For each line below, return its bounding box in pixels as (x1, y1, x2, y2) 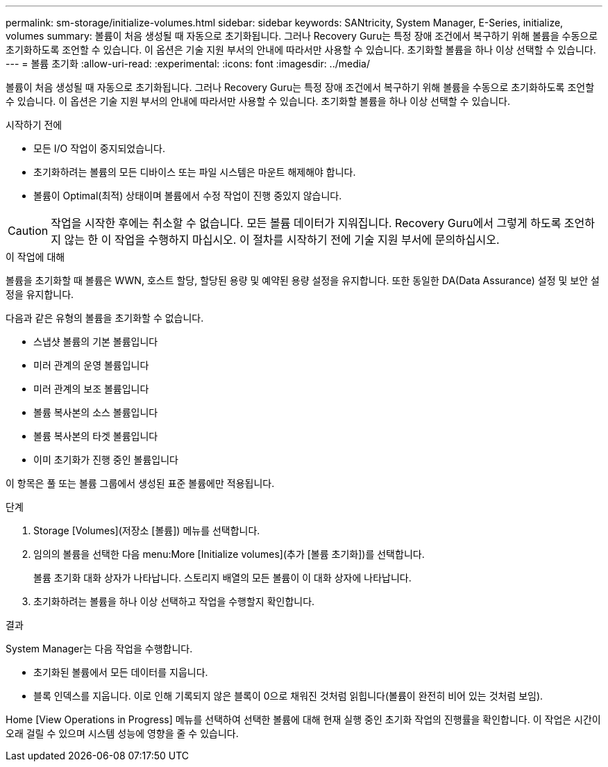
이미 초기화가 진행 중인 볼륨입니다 (33, 454, 178, 465)
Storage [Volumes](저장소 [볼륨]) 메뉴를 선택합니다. (33, 525, 260, 536)
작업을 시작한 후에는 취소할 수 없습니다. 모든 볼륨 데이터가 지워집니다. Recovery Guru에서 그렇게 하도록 (51, 216, 561, 230)
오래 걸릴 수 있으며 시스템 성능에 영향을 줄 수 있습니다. (6, 727, 239, 739)
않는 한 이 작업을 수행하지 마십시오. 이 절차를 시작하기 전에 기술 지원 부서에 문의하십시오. (64, 233, 500, 247)
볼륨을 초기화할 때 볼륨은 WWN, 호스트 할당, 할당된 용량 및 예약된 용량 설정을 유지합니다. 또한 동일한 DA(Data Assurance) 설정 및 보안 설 (6, 274, 600, 286)
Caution (8, 224, 49, 238)
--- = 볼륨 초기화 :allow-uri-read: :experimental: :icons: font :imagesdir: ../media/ (6, 58, 371, 69)
